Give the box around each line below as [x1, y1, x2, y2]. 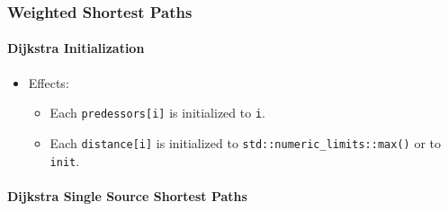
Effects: [28, 73, 69, 92]
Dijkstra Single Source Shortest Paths [7, 186, 247, 205]
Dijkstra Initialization [7, 39, 145, 57]
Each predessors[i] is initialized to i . [49, 103, 265, 122]
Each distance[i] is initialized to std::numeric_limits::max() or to [49, 133, 441, 152]
